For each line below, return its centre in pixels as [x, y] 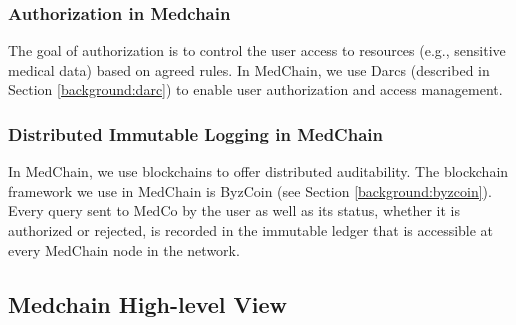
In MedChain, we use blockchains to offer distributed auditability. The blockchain [258, 171]
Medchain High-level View [148, 303]
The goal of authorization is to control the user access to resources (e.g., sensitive [257, 50]
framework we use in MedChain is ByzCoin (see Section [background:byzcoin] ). [250, 190]
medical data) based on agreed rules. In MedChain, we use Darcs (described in [249, 69]
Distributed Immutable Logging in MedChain [195, 133]
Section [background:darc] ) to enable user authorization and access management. [255, 89]
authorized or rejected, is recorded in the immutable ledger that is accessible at [251, 230]
